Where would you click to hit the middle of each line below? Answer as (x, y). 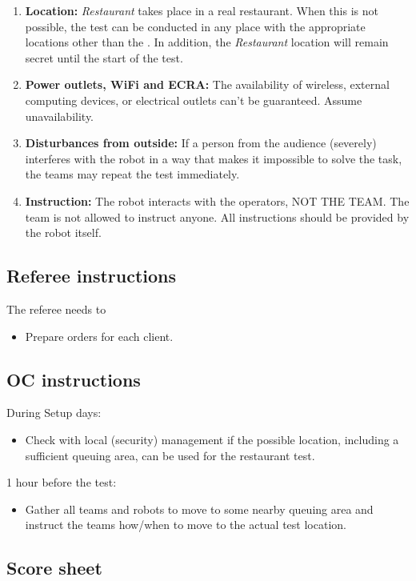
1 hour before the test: (62, 482)
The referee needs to (56, 309)
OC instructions (74, 379)
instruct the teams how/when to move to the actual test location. (186, 525)
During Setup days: (54, 413)
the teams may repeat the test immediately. (132, 174)
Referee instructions (92, 276)
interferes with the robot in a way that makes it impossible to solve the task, (214, 158)
